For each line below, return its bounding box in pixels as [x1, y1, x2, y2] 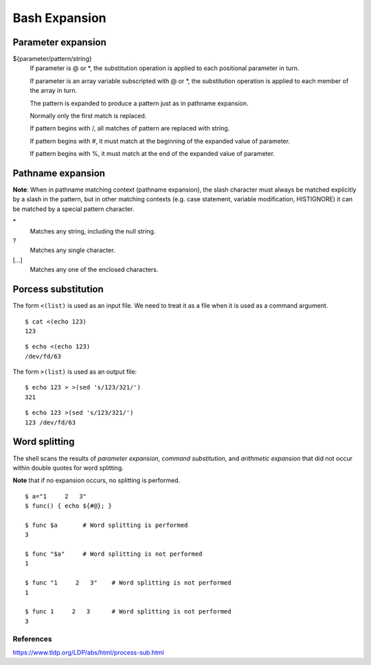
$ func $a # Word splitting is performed [25, 521, 188, 529]
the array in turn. [30, 87, 78, 95]
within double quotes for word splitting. [12, 464, 124, 472]
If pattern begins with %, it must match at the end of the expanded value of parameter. [30, 150, 275, 158]
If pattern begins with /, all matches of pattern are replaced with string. [30, 124, 230, 133]
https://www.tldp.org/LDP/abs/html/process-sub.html [12, 648, 164, 656]
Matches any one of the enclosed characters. [30, 265, 159, 274]
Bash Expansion [12, 10, 106, 25]
